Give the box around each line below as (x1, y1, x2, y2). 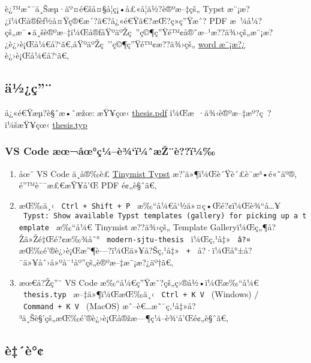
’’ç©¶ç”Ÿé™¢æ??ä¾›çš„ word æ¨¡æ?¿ (107, 37, 246, 50)
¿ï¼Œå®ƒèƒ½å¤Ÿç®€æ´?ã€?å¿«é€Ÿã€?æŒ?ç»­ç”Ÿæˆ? (5, 14, 207, 26)
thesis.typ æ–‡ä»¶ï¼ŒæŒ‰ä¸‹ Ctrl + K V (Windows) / (23, 288, 259, 300)
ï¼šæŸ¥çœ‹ (5, 118, 50, 130)
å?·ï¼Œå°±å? (197, 244, 252, 257)
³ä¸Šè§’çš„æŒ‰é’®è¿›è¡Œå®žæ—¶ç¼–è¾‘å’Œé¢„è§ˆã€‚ (19, 311, 229, 324)
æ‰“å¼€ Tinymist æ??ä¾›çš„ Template (56, 221, 207, 233)
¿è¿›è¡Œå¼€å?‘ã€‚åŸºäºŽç (5, 37, 104, 50)
